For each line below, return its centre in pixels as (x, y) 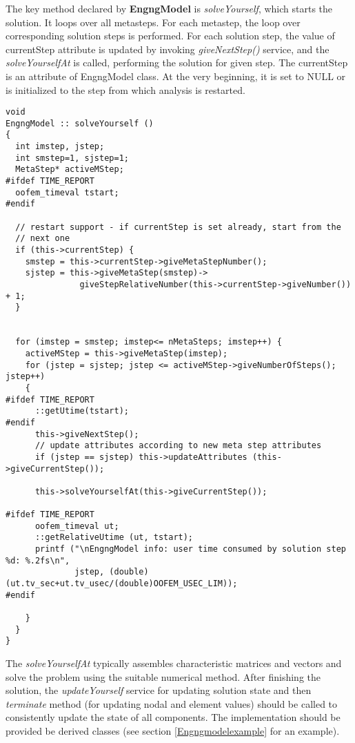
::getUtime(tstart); (82, 411)
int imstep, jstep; (60, 147)
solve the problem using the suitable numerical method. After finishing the (163, 676)
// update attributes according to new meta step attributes (178, 446)
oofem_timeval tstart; (67, 192)
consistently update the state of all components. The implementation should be (173, 717)
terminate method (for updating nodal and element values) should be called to (172, 703)
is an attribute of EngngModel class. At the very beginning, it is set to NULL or (176, 76)
